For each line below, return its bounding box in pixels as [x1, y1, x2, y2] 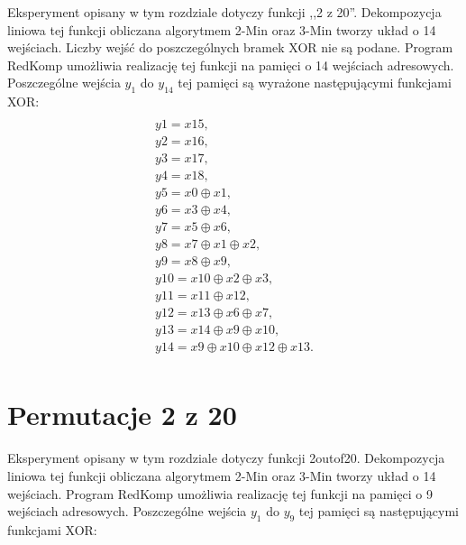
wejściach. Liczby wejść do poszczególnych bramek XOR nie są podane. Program [7, 38, 453, 57]
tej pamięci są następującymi [298, 502, 459, 521]
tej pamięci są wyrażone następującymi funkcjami [178, 73, 452, 92]
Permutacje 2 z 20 [7, 396, 237, 433]
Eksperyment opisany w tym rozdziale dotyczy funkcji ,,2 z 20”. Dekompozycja [7, 3, 442, 21]
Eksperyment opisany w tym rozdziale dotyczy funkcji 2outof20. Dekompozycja [7, 448, 445, 467]
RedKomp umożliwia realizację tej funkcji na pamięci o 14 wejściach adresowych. [7, 55, 454, 74]
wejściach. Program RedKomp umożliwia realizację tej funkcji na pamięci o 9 [7, 484, 433, 503]
